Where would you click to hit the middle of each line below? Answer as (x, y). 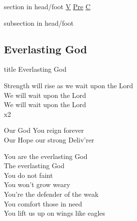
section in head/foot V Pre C (47, 6)
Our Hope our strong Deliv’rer (49, 139)
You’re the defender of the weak (51, 194)
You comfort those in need (43, 203)
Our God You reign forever (44, 130)
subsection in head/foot (39, 23)
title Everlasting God (35, 69)
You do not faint (29, 175)
